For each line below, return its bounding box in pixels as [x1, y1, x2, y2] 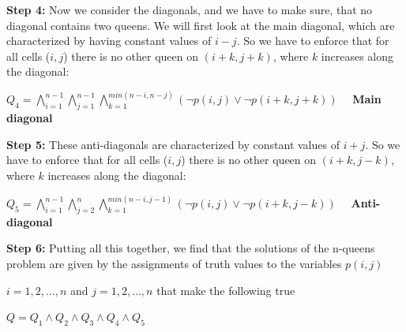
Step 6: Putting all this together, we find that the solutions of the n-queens [6, 240, 375, 256]
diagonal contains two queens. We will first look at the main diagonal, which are [6, 17, 395, 33]
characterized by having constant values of [6, 32, 212, 49]
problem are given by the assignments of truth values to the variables [6, 256, 342, 271]
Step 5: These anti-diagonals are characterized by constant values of [6, 136, 340, 152]
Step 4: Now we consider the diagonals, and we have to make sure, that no [6, 2, 373, 17]
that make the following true [156, 282, 295, 298]
